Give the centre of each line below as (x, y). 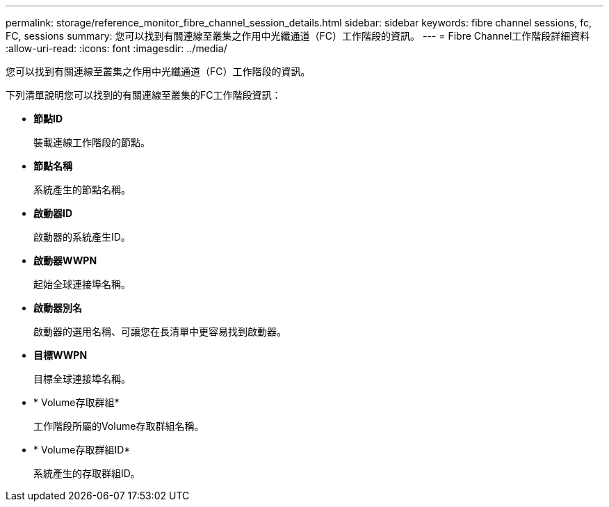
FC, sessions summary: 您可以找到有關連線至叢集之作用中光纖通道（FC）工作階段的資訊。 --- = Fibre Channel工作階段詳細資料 (298, 36)
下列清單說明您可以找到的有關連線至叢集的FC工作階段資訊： (144, 95)
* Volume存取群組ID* (82, 450)
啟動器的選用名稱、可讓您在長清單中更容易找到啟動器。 (160, 331)
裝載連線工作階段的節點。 (92, 142)
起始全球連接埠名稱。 (82, 284)
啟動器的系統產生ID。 (82, 237)
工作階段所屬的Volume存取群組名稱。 (119, 426)
